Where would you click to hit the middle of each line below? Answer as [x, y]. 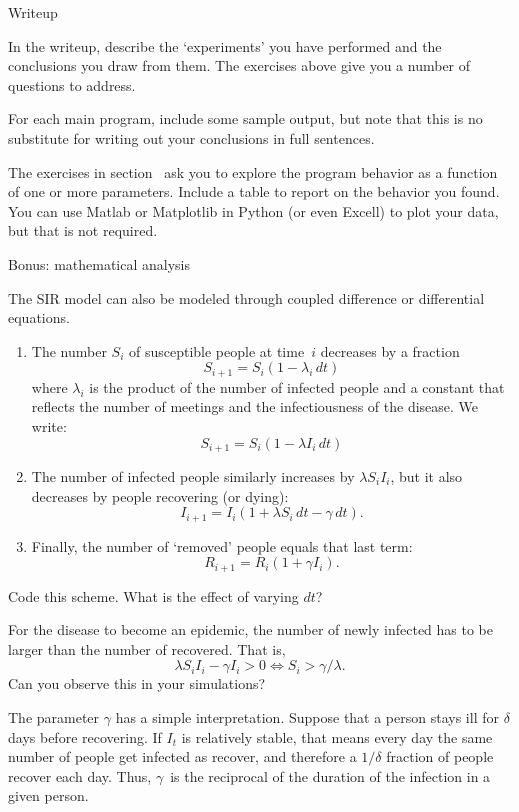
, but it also [426, 476]
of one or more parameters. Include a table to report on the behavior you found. [254, 191]
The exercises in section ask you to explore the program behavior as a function [253, 171]
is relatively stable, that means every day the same [337, 736]
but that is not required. [83, 230]
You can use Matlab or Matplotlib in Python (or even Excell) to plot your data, [253, 210]
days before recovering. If [85, 736]
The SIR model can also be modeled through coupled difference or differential [246, 297]
